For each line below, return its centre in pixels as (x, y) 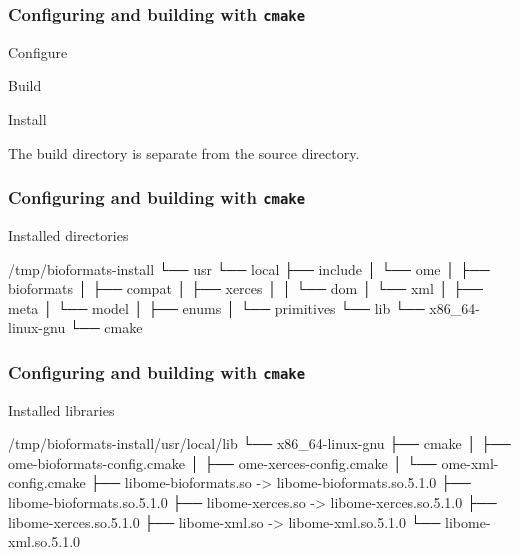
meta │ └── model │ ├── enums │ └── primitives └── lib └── (216, 307)
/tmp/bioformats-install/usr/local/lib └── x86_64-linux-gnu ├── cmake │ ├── (259, 443)
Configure (38, 51)
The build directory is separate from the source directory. (184, 152)
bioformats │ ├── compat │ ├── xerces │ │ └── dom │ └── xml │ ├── (245, 288)
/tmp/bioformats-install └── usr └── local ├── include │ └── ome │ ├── (249, 268)
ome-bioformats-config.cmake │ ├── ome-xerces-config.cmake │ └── (222, 462)
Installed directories (68, 234)
